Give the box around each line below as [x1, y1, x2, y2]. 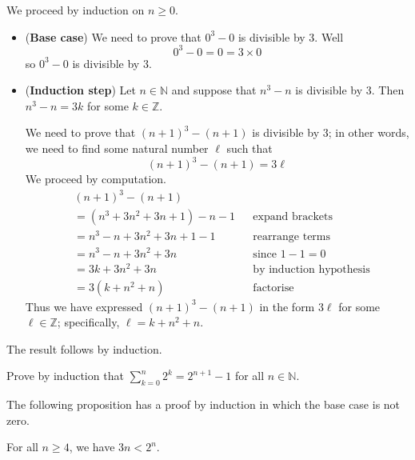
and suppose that [171, 82, 257, 98]
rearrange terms [253, 231, 331, 243]
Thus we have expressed [25, 298, 143, 314]
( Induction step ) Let [25, 82, 136, 98]
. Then [371, 82, 405, 98]
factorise [253, 282, 294, 294]
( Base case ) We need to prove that [25, 28, 202, 45]
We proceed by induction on [6, 2, 145, 18]
